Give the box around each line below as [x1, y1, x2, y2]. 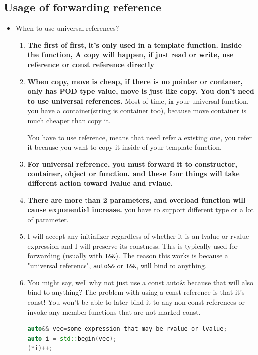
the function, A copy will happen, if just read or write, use [27, 49, 234, 60]
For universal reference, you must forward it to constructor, [27, 158, 238, 169]
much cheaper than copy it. [27, 115, 111, 125]
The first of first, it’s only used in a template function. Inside [27, 39, 242, 50]
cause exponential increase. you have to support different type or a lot [27, 204, 254, 215]
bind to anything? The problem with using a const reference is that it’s [27, 287, 245, 297]
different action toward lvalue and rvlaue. [27, 177, 173, 188]
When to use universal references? [15, 23, 119, 33]
